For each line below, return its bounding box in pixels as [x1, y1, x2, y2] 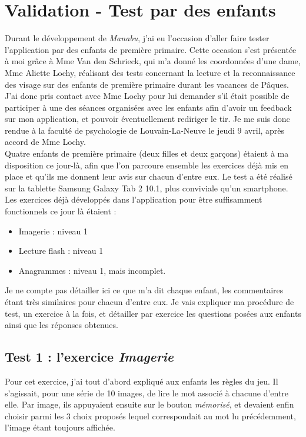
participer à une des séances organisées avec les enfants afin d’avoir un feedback [5, 101, 292, 113]
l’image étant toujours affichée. [5, 421, 115, 433]
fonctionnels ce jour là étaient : [5, 205, 117, 217]
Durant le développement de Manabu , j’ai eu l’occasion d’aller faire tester [5, 32, 270, 44]
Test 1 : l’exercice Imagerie [5, 347, 174, 366]
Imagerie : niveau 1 [18, 224, 88, 237]
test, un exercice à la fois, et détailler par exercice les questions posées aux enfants [5, 307, 301, 319]
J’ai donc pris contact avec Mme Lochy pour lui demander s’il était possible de [5, 90, 290, 102]
